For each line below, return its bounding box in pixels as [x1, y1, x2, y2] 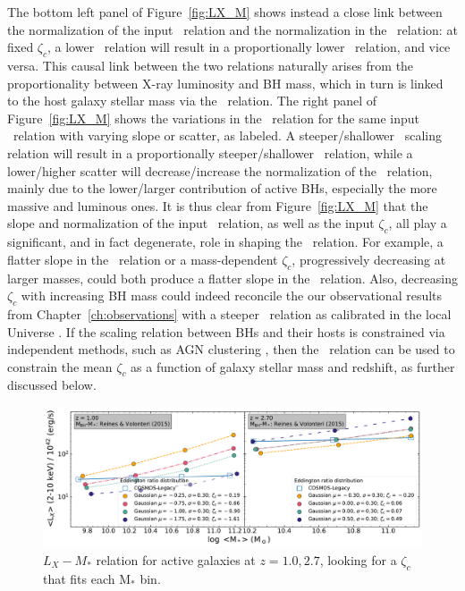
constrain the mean [7, 357, 113, 376]
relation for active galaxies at [96, 551, 256, 570]
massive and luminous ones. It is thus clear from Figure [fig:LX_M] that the [7, 196, 428, 215]
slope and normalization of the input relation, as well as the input [7, 214, 375, 232]
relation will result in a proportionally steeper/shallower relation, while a [7, 143, 413, 162]
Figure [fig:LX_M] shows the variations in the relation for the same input [7, 108, 419, 127]
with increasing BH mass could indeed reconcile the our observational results [21, 286, 443, 305]
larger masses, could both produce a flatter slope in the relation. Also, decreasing [7, 268, 458, 287]
